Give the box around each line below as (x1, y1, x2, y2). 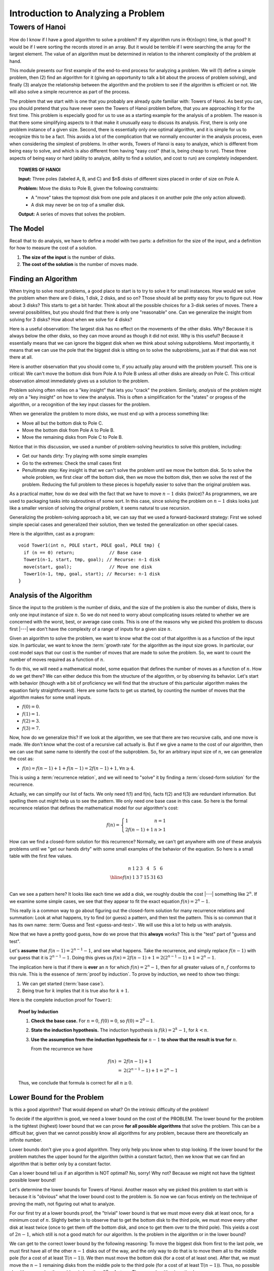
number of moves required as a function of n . (9, 656, 105, 663)
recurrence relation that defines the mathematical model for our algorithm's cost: (9, 805, 179, 811)
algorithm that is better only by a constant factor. (9, 1161, 112, 1167)
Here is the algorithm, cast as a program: (9, 531, 95, 537)
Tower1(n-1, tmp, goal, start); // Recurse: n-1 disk (23, 571, 160, 577)
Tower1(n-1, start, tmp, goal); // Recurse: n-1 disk (23, 557, 160, 563)
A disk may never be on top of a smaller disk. (31, 201, 125, 208)
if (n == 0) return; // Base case (23, 550, 142, 555)
